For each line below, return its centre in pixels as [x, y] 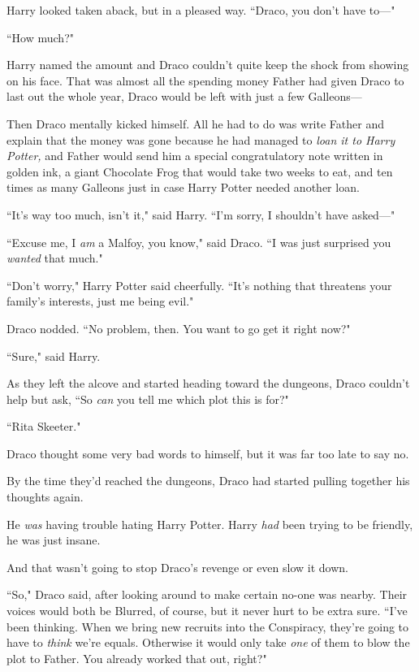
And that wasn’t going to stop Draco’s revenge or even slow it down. [177, 567]
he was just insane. [54, 540]
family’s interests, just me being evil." [100, 301]
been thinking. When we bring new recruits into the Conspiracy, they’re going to [208, 626]
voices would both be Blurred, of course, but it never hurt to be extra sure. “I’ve [207, 611]
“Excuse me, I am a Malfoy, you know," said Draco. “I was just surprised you [199, 242]
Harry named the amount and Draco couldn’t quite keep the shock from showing [208, 65]
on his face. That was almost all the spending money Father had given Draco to [205, 80]
